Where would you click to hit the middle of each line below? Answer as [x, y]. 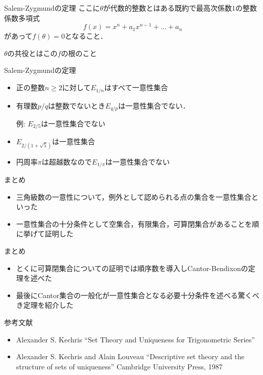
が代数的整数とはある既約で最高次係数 [168, 8]
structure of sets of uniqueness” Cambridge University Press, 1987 [119, 366]
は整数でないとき [77, 105]
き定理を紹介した [45, 305]
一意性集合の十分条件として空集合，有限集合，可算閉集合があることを [134, 223]
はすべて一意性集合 [136, 87]
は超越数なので [67, 161]
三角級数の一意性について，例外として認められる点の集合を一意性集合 [134, 196]
